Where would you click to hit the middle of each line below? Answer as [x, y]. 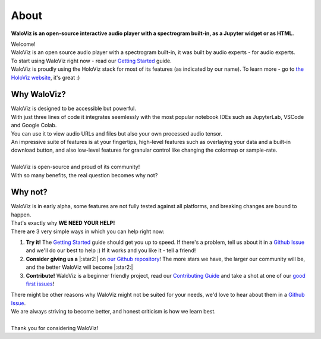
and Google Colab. [34, 125]
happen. [21, 215]
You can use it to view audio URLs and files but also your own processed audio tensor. [117, 133]
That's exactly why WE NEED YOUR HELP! [63, 223]
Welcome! [23, 44]
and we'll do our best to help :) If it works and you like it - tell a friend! [111, 250]
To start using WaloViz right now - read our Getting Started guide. [91, 61]
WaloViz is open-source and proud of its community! [75, 167]
